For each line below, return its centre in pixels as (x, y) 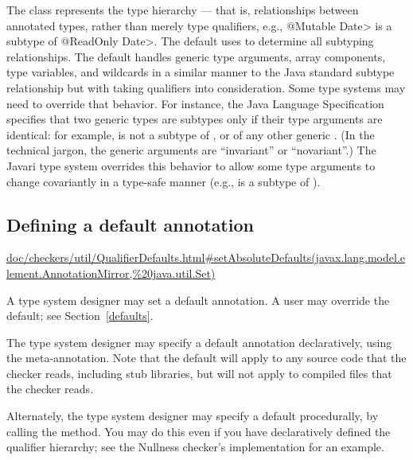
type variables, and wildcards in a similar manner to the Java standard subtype (201, 72)
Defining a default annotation (130, 224)
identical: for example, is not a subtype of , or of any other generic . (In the (191, 134)
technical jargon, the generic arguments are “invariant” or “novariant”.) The (191, 150)
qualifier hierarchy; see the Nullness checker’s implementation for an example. (195, 447)
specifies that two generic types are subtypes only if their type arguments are (195, 119)
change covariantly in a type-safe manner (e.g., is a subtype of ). (164, 181)
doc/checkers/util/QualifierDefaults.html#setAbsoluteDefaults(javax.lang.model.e (206, 257)
